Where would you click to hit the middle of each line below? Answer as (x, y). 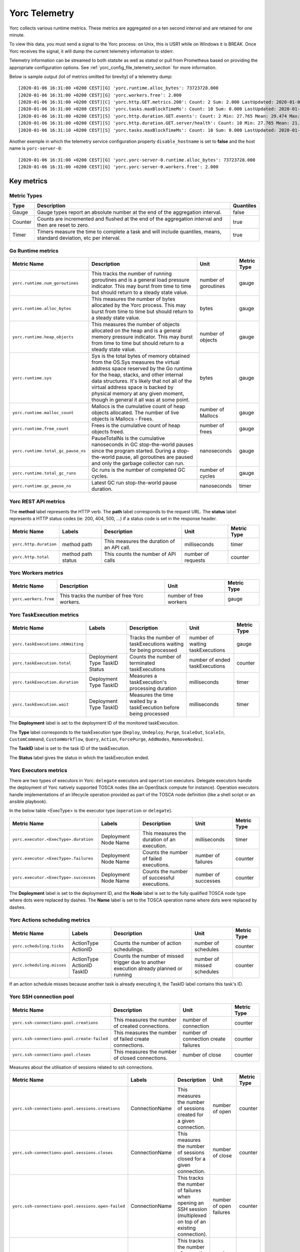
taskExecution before (154, 708)
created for (190, 1115)
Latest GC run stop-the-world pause (134, 483)
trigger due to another (140, 962)
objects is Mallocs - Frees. (122, 419)
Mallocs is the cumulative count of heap (138, 407)
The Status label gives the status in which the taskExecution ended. (79, 757)
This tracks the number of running (132, 274)
